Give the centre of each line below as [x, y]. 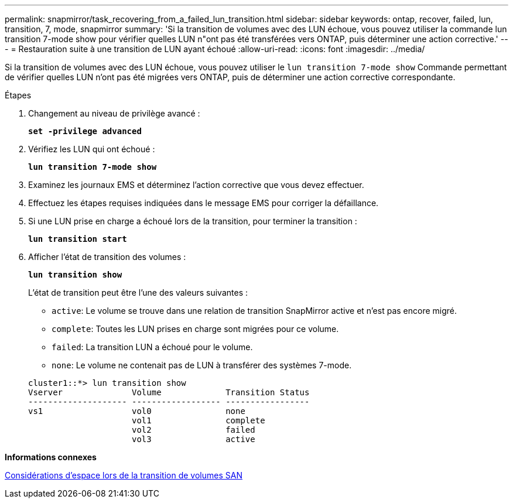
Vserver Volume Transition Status [169, 392]
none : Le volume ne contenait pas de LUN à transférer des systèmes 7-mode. [202, 365]
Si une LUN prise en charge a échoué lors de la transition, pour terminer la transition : [193, 221]
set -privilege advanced [85, 131]
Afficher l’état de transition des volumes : [107, 257]
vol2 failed [194, 430]
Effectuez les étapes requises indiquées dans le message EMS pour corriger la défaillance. [204, 203]
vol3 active [194, 439]
